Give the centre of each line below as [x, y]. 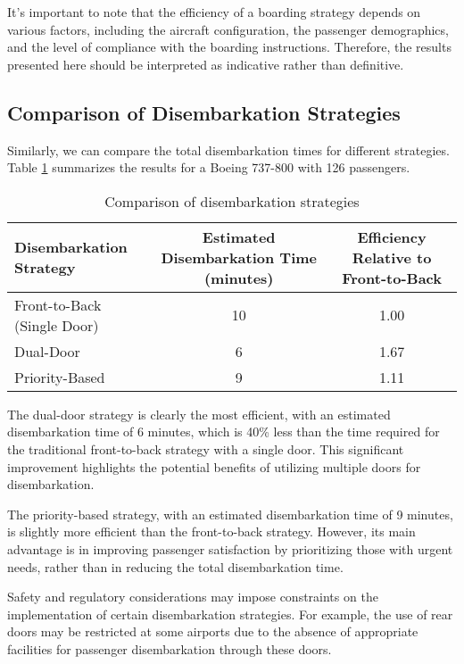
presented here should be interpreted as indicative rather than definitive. [206, 64]
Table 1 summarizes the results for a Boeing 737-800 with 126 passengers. [209, 167]
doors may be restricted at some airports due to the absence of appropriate [213, 631]
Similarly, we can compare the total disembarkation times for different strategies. [228, 149]
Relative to [392, 257]
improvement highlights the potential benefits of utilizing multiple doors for [214, 466]
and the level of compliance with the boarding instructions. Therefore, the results [229, 47]
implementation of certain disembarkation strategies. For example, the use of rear [230, 614]
